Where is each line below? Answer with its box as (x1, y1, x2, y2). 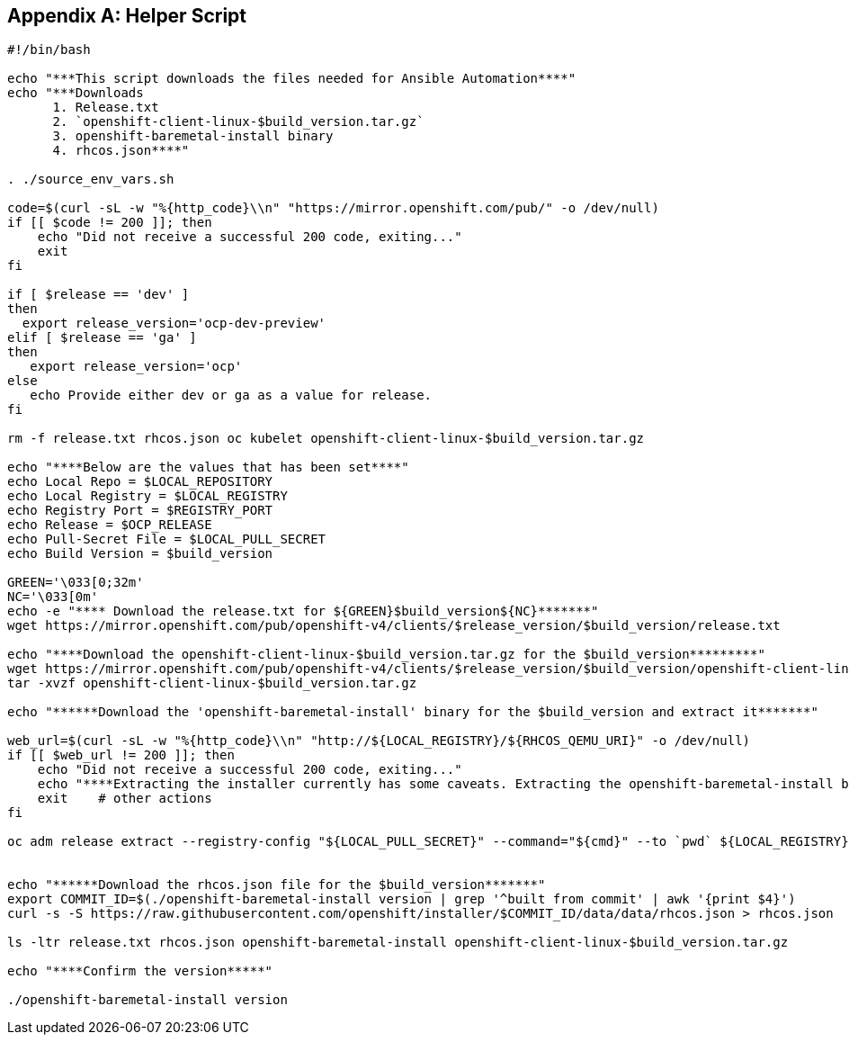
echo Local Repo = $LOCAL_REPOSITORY (7, 474, 273, 490)
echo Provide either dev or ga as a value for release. (30, 388, 433, 403)
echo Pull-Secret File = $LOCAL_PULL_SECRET (7, 532, 326, 547)
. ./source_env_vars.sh (7, 172, 174, 187)
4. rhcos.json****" (52, 143, 190, 158)
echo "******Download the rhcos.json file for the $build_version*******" (7, 877, 546, 893)
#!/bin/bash (7, 42, 91, 58)
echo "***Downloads (7, 85, 144, 101)
